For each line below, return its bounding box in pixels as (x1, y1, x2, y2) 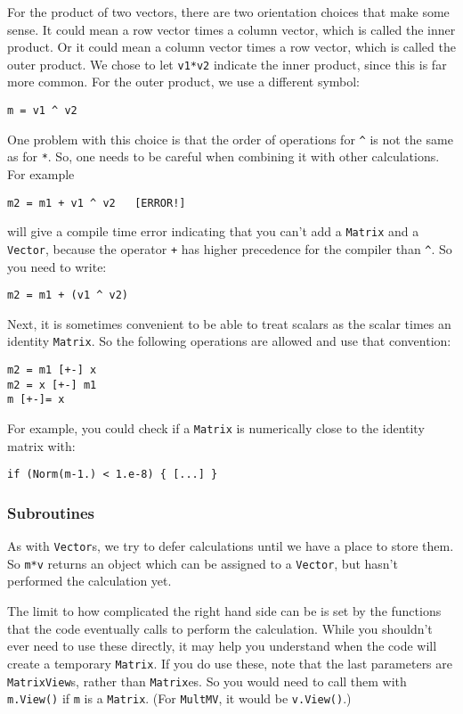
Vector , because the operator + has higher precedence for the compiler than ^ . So (7, 239, 452, 258)
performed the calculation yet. (7, 571, 172, 590)
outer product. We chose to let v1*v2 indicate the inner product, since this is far (7, 54, 447, 73)
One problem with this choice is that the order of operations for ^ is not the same (7, 129, 453, 148)
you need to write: (7, 257, 107, 275)
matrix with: (7, 436, 76, 455)
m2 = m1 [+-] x (7, 364, 97, 377)
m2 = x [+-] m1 (7, 378, 97, 391)
